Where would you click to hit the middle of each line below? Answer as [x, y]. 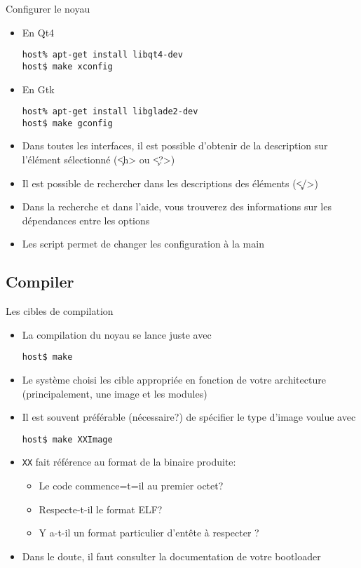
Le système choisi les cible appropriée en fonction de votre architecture [174, 380]
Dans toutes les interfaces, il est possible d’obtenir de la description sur [175, 146]
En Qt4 [38, 32]
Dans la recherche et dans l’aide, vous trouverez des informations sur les [177, 207]
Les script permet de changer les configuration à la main [143, 244]
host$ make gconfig [67, 123]
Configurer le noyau [48, 8]
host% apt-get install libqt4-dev [102, 55]
